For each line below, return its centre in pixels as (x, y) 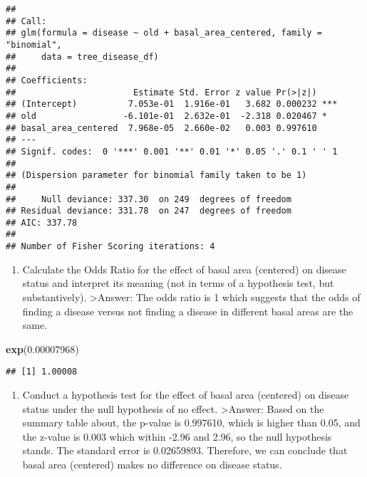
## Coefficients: (47, 80)
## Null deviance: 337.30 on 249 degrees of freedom (149, 199)
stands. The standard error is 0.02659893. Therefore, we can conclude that (185, 450)
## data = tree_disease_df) (82, 57)
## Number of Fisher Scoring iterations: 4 (110, 247)
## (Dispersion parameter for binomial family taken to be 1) (156, 175)
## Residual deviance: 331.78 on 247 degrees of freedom (149, 211)
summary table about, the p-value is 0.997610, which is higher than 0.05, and (191, 423)
